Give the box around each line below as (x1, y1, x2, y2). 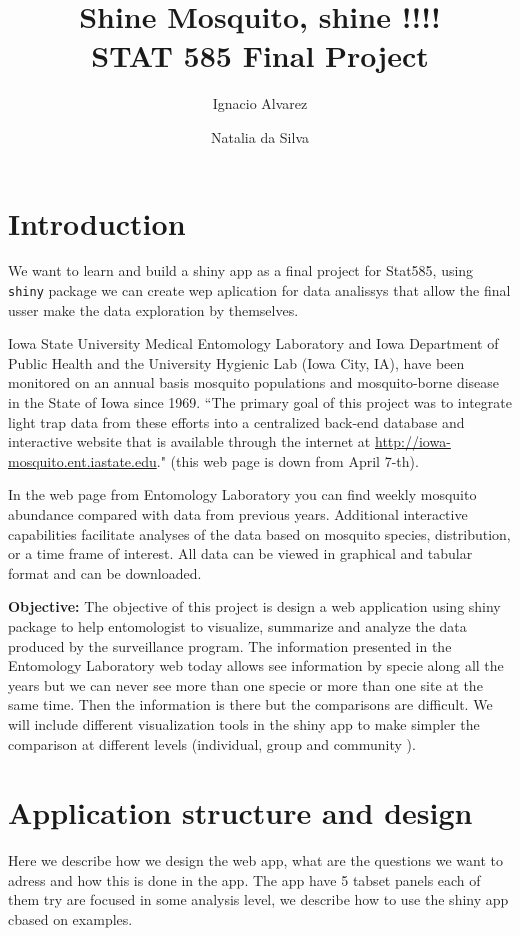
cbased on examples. (8, 909, 133, 930)
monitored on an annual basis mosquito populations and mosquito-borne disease (8, 372, 500, 393)
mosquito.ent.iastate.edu (8, 450, 157, 471)
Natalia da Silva (210, 126, 309, 147)
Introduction (8, 202, 186, 243)
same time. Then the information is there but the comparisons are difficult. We (8, 694, 493, 715)
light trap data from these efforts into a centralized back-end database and (8, 411, 465, 432)
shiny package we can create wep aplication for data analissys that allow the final (8, 280, 511, 301)
